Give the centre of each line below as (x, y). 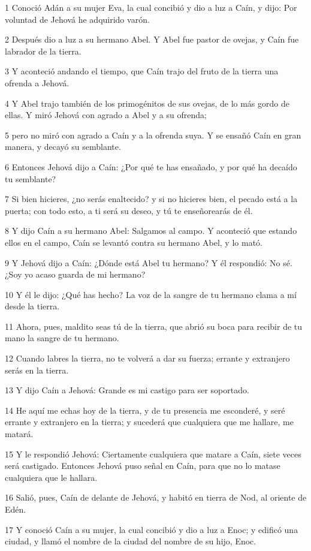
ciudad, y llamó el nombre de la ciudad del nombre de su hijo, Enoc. (131, 541)
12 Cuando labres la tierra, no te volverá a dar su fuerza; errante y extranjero (147, 358)
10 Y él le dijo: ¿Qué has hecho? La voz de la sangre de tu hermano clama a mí (151, 294)
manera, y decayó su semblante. (63, 147)
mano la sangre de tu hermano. (62, 338)
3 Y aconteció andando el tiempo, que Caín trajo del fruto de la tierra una (142, 71)
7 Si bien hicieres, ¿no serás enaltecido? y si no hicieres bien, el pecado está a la (151, 199)
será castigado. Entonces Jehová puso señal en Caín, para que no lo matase (143, 466)
